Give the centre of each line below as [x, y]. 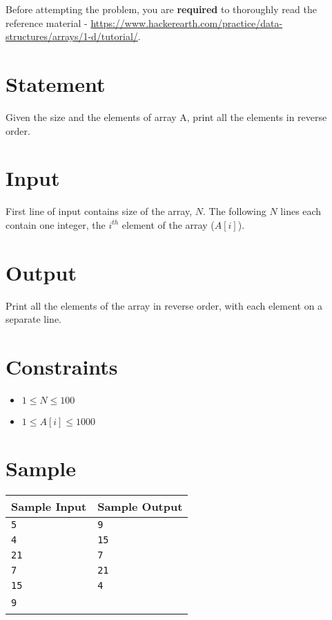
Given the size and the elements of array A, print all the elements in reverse [166, 116]
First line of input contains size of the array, [99, 211]
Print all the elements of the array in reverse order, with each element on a [164, 305]
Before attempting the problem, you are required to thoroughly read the [161, 9]
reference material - [47, 22]
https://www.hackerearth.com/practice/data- [187, 22]
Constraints [62, 366]
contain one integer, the [56, 224]
